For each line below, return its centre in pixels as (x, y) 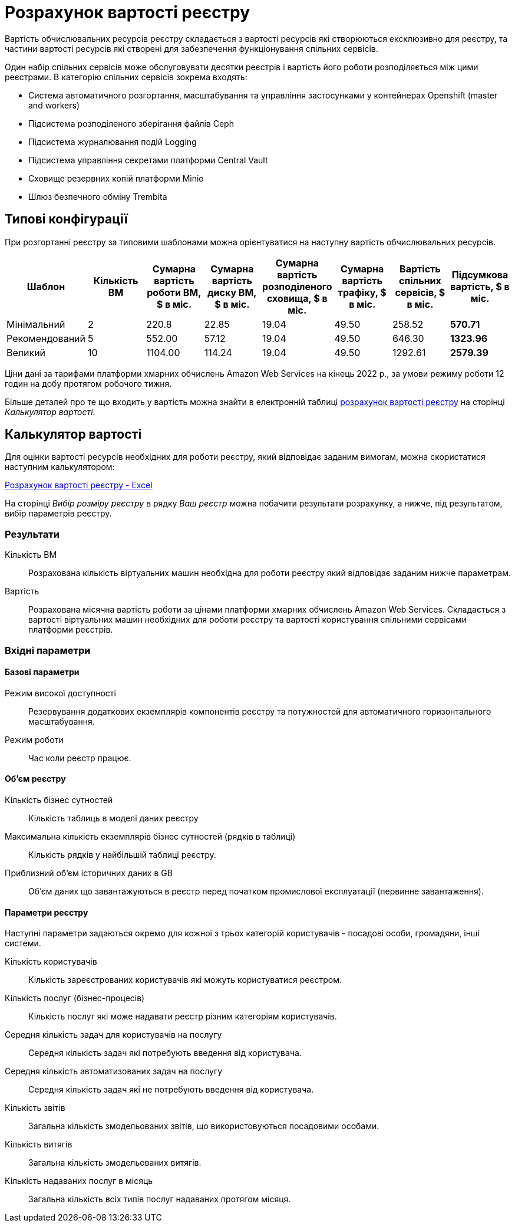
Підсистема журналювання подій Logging (113, 142)
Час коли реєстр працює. (80, 758)
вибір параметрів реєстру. (58, 514)
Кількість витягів (39, 1144)
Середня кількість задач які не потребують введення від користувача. (171, 1090)
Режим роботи (34, 739)
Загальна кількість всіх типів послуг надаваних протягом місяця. (160, 1199)
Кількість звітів (35, 1108)
